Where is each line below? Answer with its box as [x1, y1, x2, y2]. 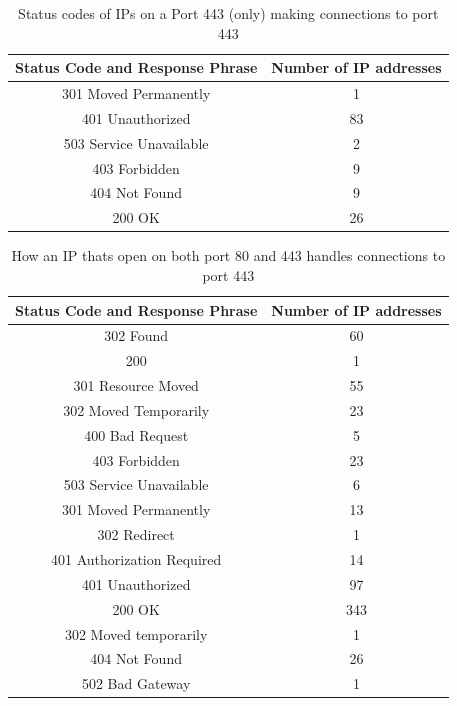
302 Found [104, 325, 169, 346]
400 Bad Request [84, 424, 189, 445]
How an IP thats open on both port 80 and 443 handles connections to [11, 245, 446, 266]
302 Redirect [97, 524, 175, 545]
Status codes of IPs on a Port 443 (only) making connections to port [18, 3, 439, 23]
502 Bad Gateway [81, 673, 191, 694]
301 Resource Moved [73, 375, 199, 396]
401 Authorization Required [51, 548, 222, 569]
